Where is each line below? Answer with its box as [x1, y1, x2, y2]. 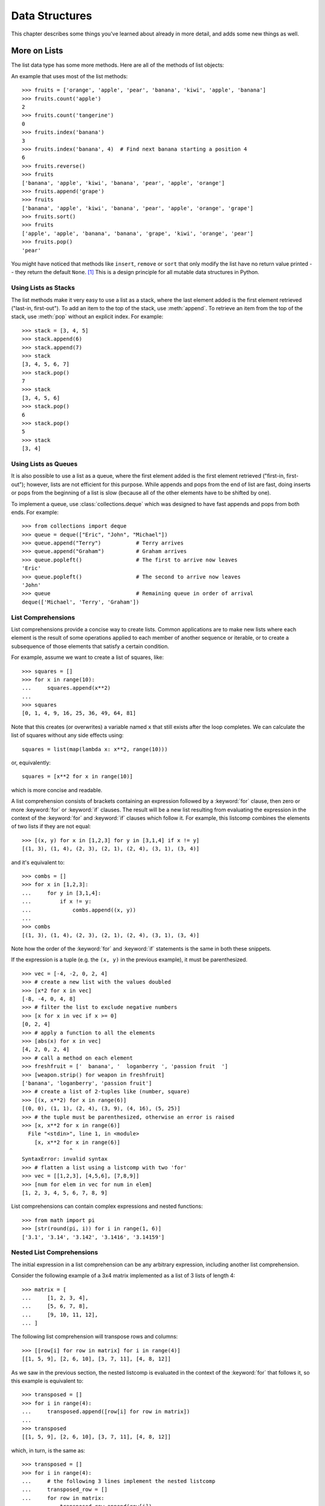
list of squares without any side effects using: [11, 732, 124, 739]
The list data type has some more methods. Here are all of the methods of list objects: [11, 61, 224, 69]
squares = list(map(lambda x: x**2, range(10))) [22, 746, 168, 752]
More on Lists [11, 46, 63, 56]
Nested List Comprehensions [11, 1248, 99, 1257]
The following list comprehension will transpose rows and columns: [11, 1333, 178, 1340]
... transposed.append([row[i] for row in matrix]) [22, 1408, 190, 1415]
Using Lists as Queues [11, 460, 78, 468]
